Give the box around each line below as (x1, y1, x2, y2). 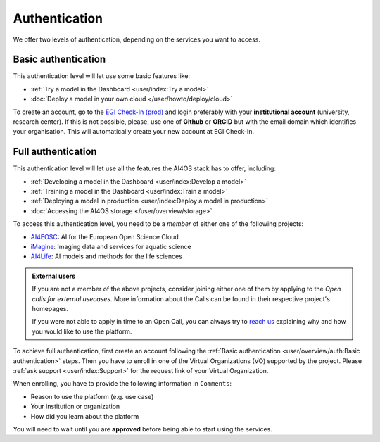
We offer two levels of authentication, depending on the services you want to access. (13, 35, 260, 44)
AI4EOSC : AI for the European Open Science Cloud (30, 232, 179, 241)
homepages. (32, 305, 68, 312)
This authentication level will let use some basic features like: (13, 72, 190, 80)
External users (32, 272, 76, 280)
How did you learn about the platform (30, 412, 139, 420)
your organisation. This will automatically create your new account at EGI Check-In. (13, 127, 255, 136)
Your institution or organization (30, 402, 120, 411)
